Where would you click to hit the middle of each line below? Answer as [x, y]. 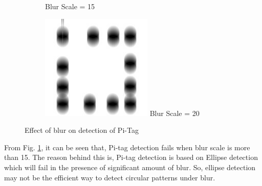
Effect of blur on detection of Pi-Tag [82, 130]
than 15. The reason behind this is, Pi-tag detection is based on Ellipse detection [131, 157]
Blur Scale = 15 [70, 6]
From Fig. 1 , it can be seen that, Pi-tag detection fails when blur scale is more [127, 147]
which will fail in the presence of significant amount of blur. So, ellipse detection [130, 167]
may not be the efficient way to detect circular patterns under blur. [110, 177]
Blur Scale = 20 [174, 113]
